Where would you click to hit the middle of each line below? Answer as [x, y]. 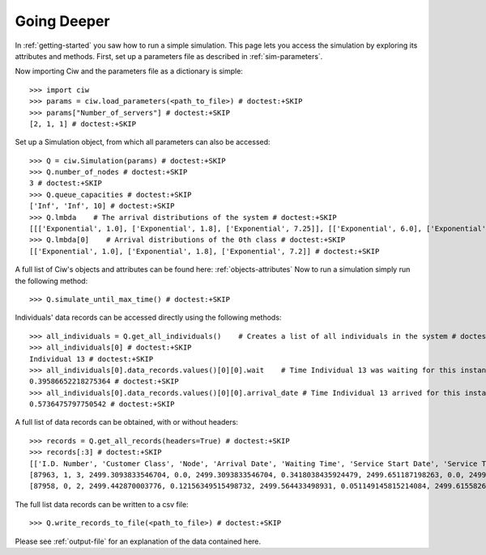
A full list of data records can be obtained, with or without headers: [127, 422]
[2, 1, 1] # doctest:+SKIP [83, 124]
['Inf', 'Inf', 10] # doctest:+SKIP [102, 206]
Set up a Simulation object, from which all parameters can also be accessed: [143, 142]
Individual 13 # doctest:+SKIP [92, 359]
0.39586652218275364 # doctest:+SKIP [104, 381]
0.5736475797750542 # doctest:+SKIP [102, 404]
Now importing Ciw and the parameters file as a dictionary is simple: [129, 71]
